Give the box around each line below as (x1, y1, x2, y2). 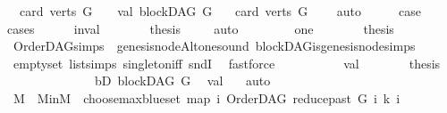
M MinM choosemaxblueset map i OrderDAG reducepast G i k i (13, 88, 401, 107)
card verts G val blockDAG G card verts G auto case (19, 2, 421, 20)
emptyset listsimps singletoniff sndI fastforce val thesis (13, 53, 441, 72)
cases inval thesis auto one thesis (7, 19, 394, 37)
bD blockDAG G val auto (94, 71, 271, 90)
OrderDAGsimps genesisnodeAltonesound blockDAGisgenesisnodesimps (13, 36, 416, 55)
